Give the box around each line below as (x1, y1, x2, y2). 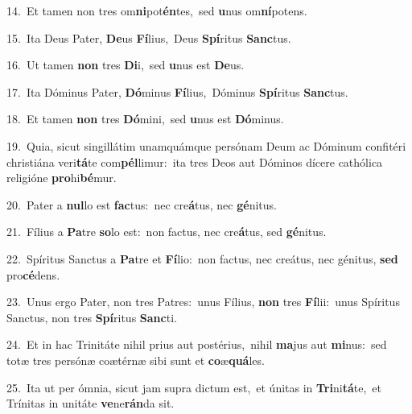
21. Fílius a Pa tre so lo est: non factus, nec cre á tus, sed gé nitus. (6, 223, 327, 240)
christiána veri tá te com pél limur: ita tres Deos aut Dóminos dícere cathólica (6, 153, 383, 170)
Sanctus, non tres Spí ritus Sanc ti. (6, 308, 177, 325)
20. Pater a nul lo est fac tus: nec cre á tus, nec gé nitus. (6, 196, 277, 213)
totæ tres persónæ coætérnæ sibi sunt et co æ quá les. (6, 351, 265, 368)
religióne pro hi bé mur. (6, 169, 117, 186)
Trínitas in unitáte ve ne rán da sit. (6, 395, 175, 412)
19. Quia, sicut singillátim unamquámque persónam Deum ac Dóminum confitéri (6, 137, 406, 154)
